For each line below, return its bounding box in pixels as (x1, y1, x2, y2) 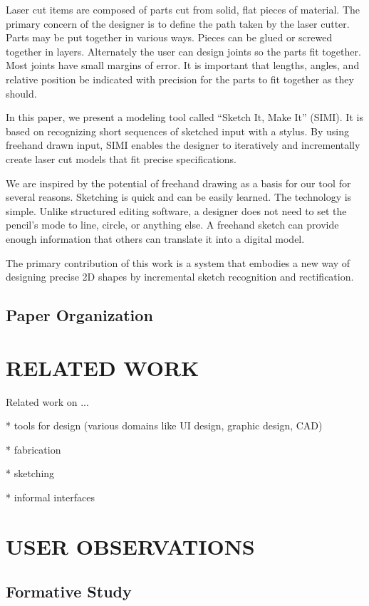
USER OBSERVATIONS (6, 531, 255, 560)
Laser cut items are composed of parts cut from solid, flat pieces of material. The (6, 2, 360, 16)
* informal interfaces (6, 489, 95, 504)
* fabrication (6, 442, 61, 456)
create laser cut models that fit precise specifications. (6, 151, 237, 166)
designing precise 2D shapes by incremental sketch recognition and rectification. (6, 269, 354, 284)
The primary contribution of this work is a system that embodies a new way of (6, 255, 350, 270)
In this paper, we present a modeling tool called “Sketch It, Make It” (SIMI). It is (6, 110, 363, 125)
